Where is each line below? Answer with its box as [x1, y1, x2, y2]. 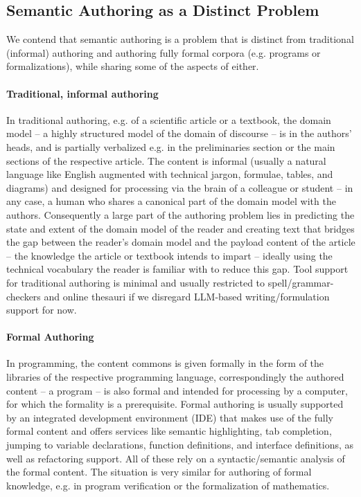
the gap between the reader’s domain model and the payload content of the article [6, 235, 355, 249]
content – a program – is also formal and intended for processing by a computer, [6, 383, 348, 397]
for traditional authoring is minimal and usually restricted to [6, 275, 265, 289]
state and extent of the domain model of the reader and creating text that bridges [6, 221, 355, 235]
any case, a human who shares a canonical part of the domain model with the [6, 194, 336, 208]
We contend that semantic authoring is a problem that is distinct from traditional [6, 32, 354, 46]
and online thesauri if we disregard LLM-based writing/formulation [44, 289, 330, 303]
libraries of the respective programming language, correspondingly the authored [6, 370, 344, 384]
